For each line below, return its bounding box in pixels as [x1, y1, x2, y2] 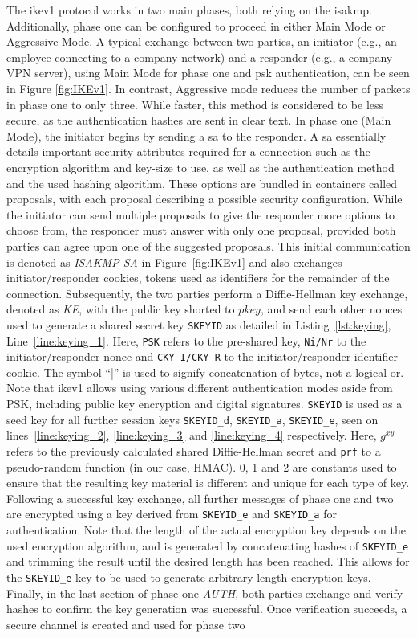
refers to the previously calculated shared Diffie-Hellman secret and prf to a [6, 442, 381, 459]
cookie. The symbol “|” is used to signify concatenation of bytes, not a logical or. [6, 363, 404, 380]
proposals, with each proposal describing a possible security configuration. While [6, 190, 403, 207]
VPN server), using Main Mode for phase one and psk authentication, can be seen [6, 64, 410, 81]
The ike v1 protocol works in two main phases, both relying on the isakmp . [6, 2, 372, 18]
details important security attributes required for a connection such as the [6, 143, 370, 160]
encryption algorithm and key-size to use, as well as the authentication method [6, 158, 395, 175]
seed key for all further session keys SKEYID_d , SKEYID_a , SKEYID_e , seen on [6, 411, 379, 427]
